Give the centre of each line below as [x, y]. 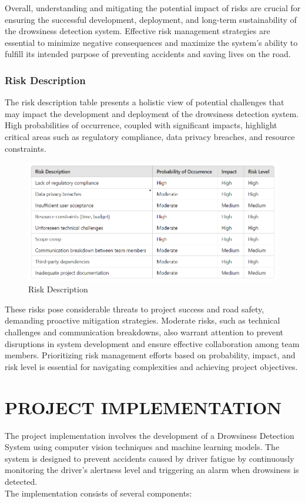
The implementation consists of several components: [98, 493]
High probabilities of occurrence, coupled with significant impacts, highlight [141, 125]
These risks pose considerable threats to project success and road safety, [135, 309]
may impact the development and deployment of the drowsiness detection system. [152, 113]
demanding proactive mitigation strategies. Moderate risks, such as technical [143, 320]
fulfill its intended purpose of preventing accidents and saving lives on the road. [148, 54]
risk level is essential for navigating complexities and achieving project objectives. [151, 366]
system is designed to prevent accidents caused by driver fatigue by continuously [150, 458]
